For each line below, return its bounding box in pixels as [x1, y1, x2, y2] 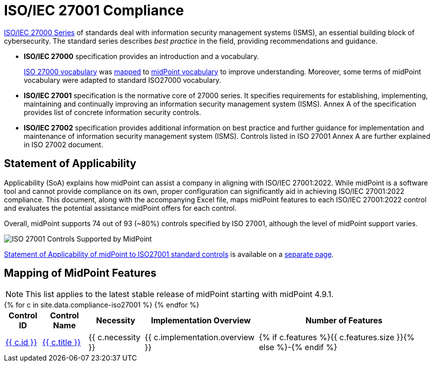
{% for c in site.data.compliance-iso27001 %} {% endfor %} [4, 301, 199, 309]
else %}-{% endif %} [258, 342, 337, 353]
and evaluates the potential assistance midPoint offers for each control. [4, 203, 237, 212]
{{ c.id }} [5, 337, 37, 348]
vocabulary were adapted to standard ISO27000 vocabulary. [24, 75, 221, 84]
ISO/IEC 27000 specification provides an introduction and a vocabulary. [24, 52, 259, 61]
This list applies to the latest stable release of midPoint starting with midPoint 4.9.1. [25, 289, 334, 300]
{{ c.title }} [42, 337, 81, 348]
